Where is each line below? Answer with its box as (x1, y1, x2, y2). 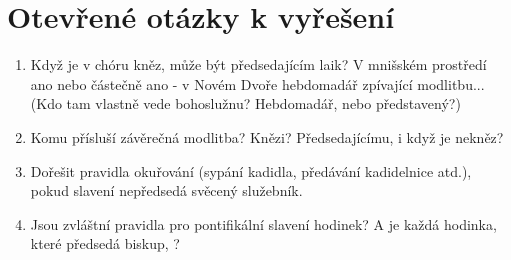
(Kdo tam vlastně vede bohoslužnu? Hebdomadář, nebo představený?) (30, 93, 461, 114)
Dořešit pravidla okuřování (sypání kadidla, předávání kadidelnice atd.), (30, 160, 472, 181)
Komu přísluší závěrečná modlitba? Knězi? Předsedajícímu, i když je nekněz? (30, 126, 504, 147)
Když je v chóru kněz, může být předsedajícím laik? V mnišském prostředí (30, 54, 487, 75)
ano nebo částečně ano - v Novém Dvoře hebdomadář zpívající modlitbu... (30, 73, 485, 94)
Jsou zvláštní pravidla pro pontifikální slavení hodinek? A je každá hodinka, (30, 213, 497, 234)
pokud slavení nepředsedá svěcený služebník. (30, 180, 303, 201)
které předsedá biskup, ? (30, 233, 180, 254)
